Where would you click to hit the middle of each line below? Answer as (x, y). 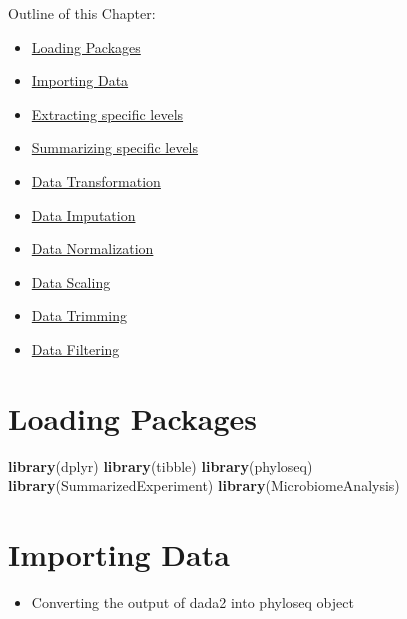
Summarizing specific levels (115, 147)
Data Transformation (96, 180)
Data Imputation (83, 214)
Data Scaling (71, 281)
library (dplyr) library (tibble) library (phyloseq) (160, 465)
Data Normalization (92, 248)
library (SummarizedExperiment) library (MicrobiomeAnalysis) (204, 485)
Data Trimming (79, 315)
